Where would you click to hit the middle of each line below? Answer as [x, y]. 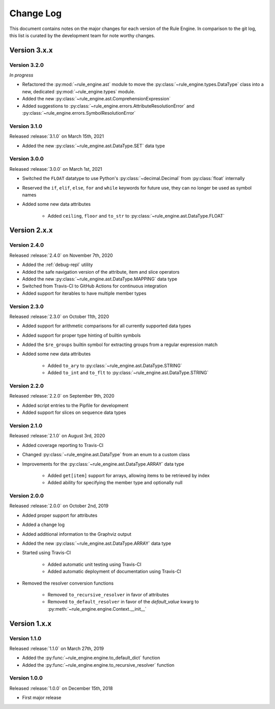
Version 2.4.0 [27, 245]
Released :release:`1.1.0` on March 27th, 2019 [57, 648]
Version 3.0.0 [27, 159]
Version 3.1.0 [26, 126]
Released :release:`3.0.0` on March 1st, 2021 [56, 169]
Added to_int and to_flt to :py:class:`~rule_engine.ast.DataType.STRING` [128, 373]
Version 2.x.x [31, 230]
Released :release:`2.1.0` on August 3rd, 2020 [57, 436]
